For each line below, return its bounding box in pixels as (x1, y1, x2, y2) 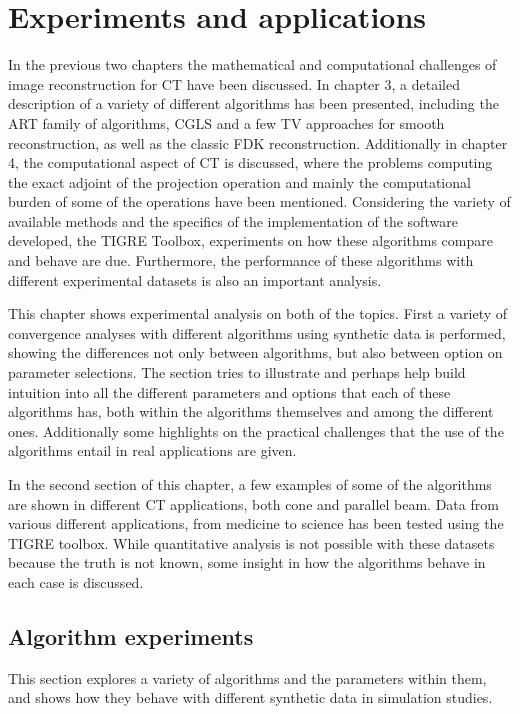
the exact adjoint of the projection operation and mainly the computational (8, 171, 471, 192)
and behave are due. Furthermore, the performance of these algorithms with (8, 250, 474, 271)
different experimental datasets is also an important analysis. (8, 269, 382, 290)
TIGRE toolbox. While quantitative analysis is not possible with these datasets (8, 532, 495, 553)
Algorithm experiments (8, 620, 254, 651)
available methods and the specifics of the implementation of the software (8, 210, 458, 231)
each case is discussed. (8, 571, 144, 592)
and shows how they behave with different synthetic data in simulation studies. (8, 687, 493, 708)
